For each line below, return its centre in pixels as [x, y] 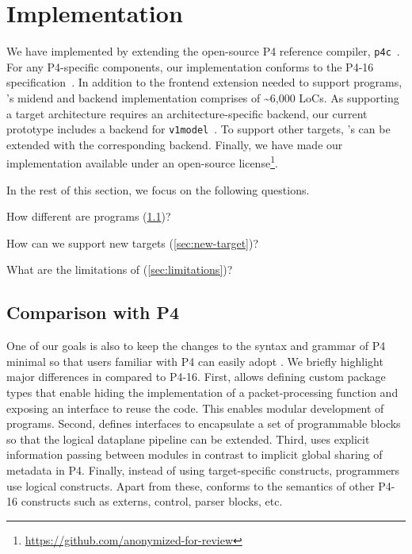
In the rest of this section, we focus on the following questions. [158, 189]
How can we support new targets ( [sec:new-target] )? [133, 242]
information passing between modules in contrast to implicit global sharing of [195, 454]
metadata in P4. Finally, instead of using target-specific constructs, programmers [203, 469]
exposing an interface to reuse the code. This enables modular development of [195, 408]
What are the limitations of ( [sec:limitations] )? [120, 269]
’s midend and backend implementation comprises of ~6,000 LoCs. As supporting [203, 97]
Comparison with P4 [93, 312]
